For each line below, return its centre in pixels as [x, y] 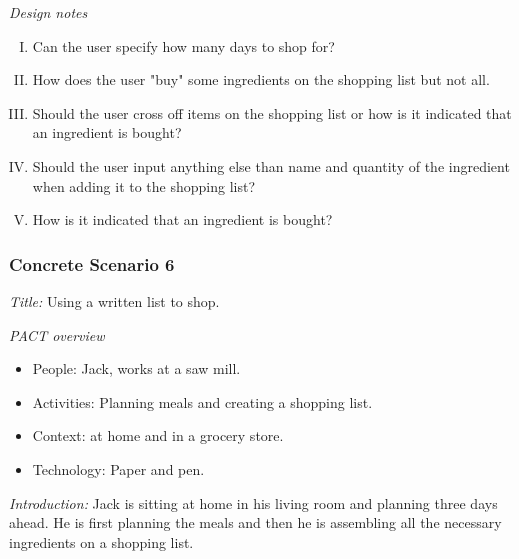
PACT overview [57, 334]
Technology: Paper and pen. [118, 468]
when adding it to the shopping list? [144, 185]
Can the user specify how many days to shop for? [183, 45]
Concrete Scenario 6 [92, 263]
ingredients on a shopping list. [101, 541]
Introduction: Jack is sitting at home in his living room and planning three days [253, 502]
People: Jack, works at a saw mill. [136, 368]
